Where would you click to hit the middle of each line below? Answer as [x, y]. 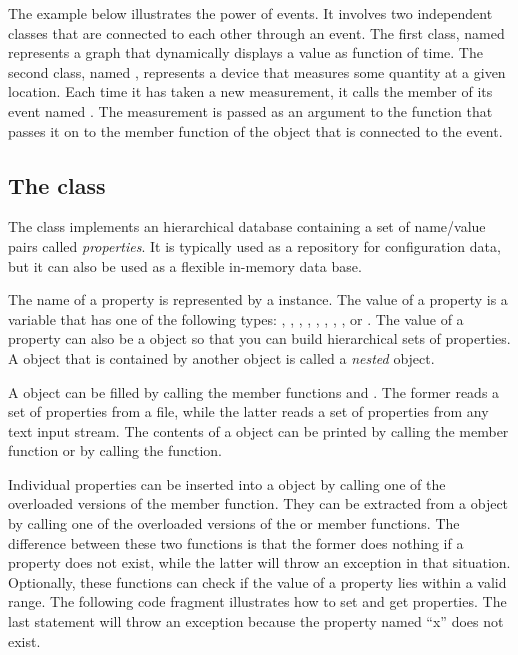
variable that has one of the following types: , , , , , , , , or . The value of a [236, 318]
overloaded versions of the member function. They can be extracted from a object [258, 503]
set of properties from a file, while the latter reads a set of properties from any [248, 411]
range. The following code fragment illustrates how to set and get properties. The [257, 601]
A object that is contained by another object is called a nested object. [221, 357]
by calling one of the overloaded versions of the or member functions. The [234, 523]
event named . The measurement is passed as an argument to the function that [250, 110]
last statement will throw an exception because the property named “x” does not [256, 621]
